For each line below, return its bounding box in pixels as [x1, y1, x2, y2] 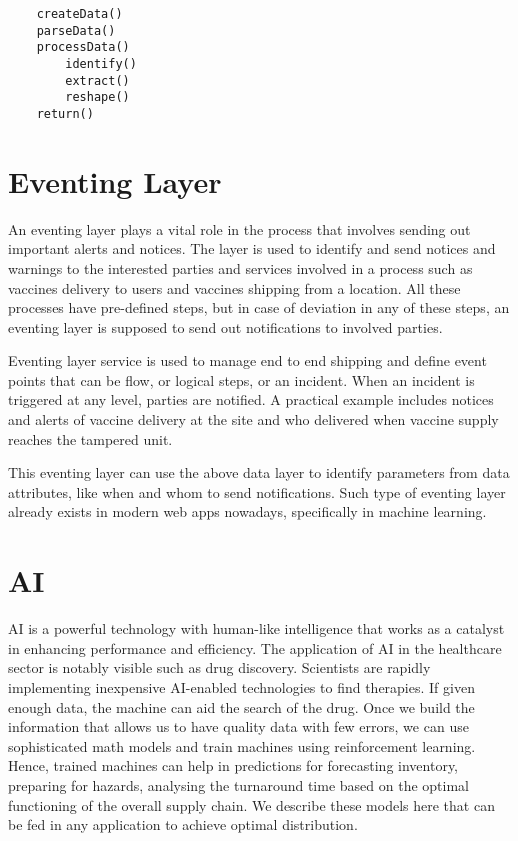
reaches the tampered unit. [8, 428, 173, 449]
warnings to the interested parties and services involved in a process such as [8, 257, 473, 278]
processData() [36, 40, 130, 55]
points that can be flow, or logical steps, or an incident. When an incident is [8, 369, 475, 390]
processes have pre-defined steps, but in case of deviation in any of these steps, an [8, 297, 510, 318]
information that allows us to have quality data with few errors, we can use [8, 716, 469, 737]
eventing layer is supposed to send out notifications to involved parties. [8, 316, 443, 337]
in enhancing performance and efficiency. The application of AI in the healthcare [8, 637, 502, 658]
